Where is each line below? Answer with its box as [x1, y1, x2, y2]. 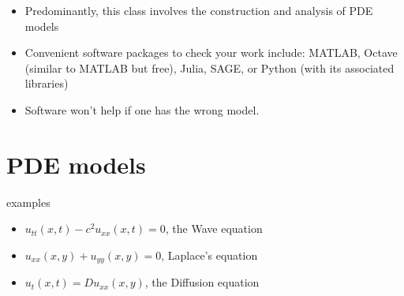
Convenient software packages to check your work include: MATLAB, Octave [24, 44, 398, 61]
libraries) [24, 75, 69, 92]
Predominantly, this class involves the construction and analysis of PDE [24, 2, 373, 18]
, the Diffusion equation [144, 274, 260, 290]
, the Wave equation [165, 220, 263, 237]
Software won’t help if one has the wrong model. [24, 101, 260, 118]
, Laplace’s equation [161, 246, 258, 263]
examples [6, 193, 50, 210]
